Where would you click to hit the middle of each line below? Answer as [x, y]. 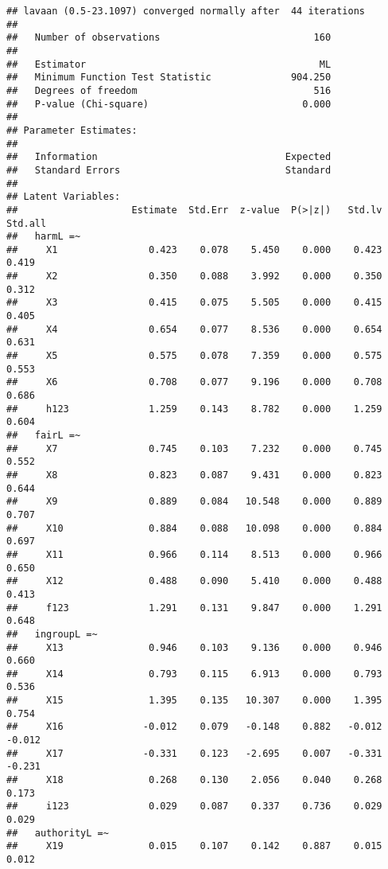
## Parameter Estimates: [72, 130]
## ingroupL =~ [52, 634]
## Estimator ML [169, 64]
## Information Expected [169, 157]
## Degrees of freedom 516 [169, 90]
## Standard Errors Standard [169, 170]
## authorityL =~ [58, 833]
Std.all [27, 223]
